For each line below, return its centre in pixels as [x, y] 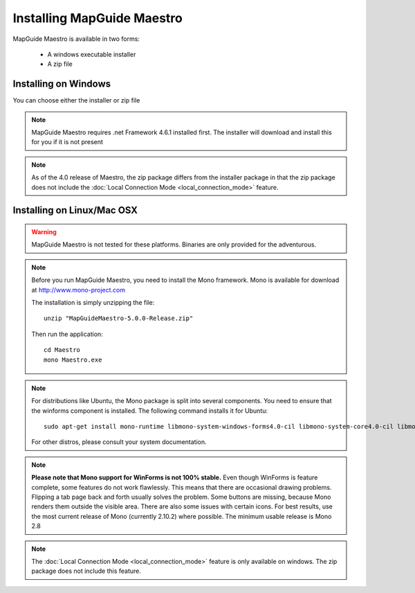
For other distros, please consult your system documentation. [119, 442]
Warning [44, 231]
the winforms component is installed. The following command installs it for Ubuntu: [150, 410]
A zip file [60, 64]
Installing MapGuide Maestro [98, 18]
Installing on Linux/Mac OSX [75, 210]
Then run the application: [67, 334]
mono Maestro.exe [73, 360]
